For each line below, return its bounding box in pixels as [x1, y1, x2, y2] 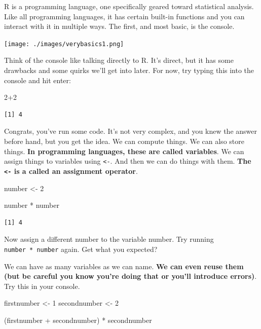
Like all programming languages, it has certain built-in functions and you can [4, 11, 245, 21]
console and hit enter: [4, 75, 71, 85]
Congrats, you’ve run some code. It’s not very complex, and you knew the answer [4, 126, 257, 136]
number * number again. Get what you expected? [4, 243, 158, 254]
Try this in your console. [4, 280, 80, 291]
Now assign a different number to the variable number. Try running [4, 234, 214, 244]
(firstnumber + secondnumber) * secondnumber [4, 314, 152, 325]
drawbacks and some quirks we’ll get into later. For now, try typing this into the [4, 65, 254, 76]
